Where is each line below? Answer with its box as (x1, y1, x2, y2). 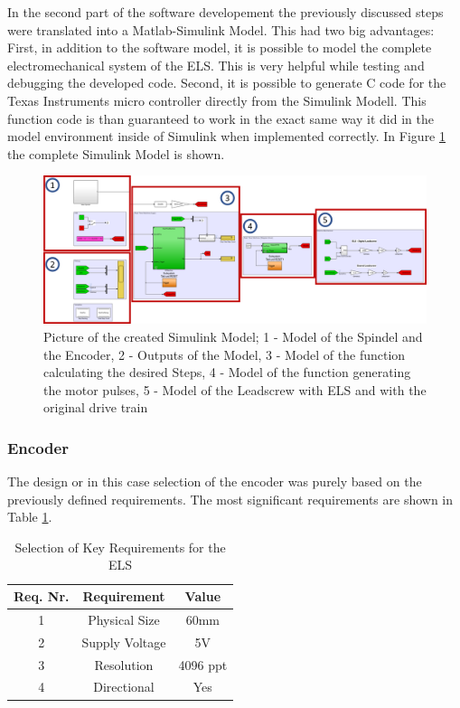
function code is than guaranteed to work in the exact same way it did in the (7, 109, 434, 127)
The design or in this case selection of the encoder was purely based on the (7, 472, 422, 491)
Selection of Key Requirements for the (14, 537, 226, 556)
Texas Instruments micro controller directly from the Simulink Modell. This (7, 90, 427, 109)
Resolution (94, 655, 154, 674)
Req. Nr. (14, 587, 70, 606)
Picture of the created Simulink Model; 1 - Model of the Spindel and (43, 326, 423, 345)
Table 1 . (7, 507, 52, 526)
